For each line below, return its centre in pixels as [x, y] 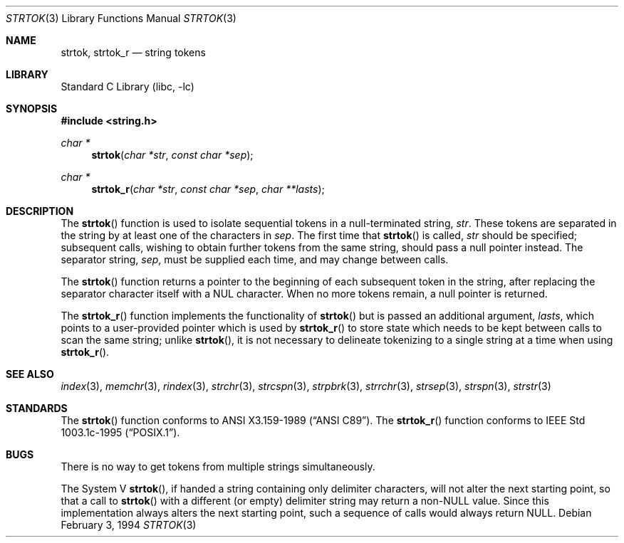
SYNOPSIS [32, 109]
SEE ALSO [30, 374]
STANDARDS [37, 408]
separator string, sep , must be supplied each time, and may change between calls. [255, 259]
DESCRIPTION [40, 211]
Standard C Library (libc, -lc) [128, 86]
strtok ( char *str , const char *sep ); [172, 155]
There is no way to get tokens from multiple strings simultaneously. [218, 466]
